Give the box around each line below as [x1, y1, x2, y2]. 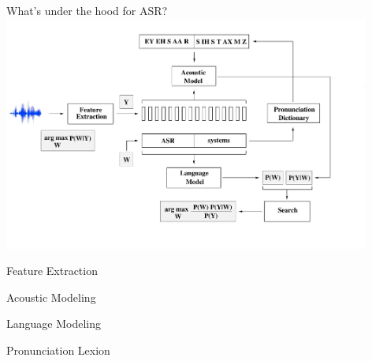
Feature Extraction [6, 262, 98, 279]
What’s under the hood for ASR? [6, 2, 168, 18]
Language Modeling [6, 315, 101, 332]
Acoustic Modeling [6, 288, 96, 305]
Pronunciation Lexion [6, 341, 110, 358]
